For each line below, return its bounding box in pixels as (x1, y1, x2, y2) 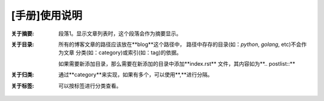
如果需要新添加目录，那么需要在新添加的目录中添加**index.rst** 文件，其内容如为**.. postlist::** (58, 60, 295, 67)
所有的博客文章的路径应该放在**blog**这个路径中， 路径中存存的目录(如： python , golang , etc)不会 (58, 41, 302, 48)
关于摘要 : (11, 30, 34, 37)
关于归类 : (11, 71, 34, 78)
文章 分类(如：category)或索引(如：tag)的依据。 (63, 49, 182, 56)
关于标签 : (11, 82, 34, 89)
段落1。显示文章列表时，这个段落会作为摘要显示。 (58, 30, 182, 37)
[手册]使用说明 (11, 9, 83, 22)
